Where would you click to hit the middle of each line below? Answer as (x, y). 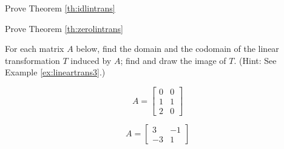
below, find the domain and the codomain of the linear (177, 49)
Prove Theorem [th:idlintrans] (60, 8)
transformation (32, 60)
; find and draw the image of (173, 60)
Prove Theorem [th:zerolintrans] (64, 28)
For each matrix (35, 49)
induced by (91, 60)
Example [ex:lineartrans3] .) (55, 72)
